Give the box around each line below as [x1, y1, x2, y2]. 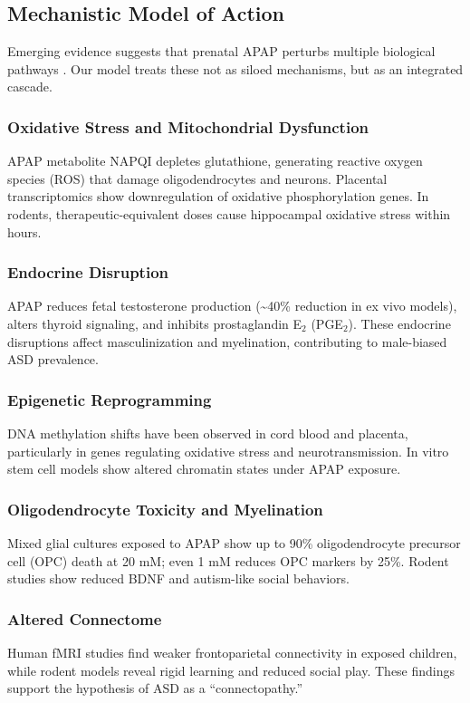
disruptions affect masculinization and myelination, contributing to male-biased [7, 332, 447, 351]
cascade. [7, 77, 53, 96]
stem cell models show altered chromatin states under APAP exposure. [7, 459, 401, 478]
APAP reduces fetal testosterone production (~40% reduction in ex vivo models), [7, 296, 457, 315]
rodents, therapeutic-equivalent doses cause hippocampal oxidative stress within [7, 204, 451, 223]
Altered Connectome [7, 607, 162, 630]
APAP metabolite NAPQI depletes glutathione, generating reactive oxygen [7, 151, 423, 170]
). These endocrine [348, 313, 451, 332]
